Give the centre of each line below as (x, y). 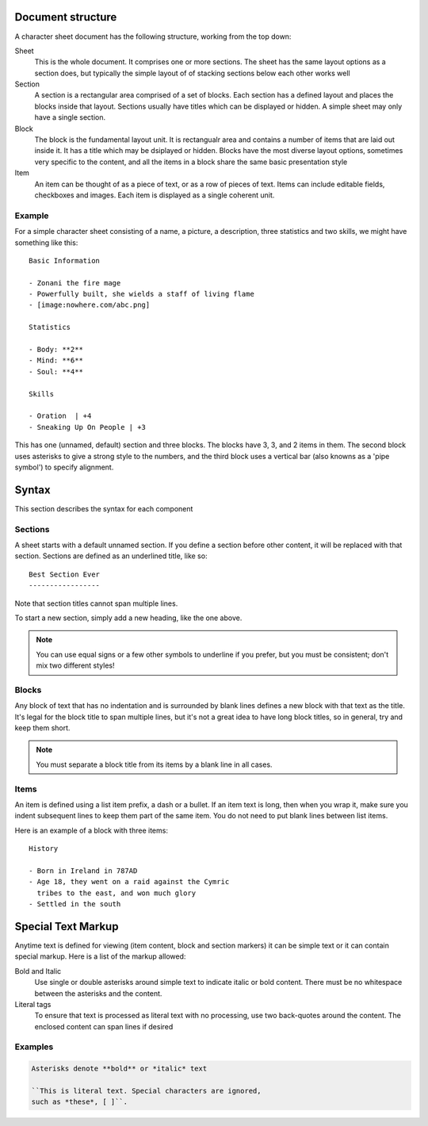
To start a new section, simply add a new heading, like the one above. (128, 618)
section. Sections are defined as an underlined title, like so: (111, 556)
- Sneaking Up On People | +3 (88, 427)
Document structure (66, 17)
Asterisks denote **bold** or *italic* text (119, 1069)
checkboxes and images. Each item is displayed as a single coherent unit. (155, 195)
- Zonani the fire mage (75, 283)
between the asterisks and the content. (98, 993)
